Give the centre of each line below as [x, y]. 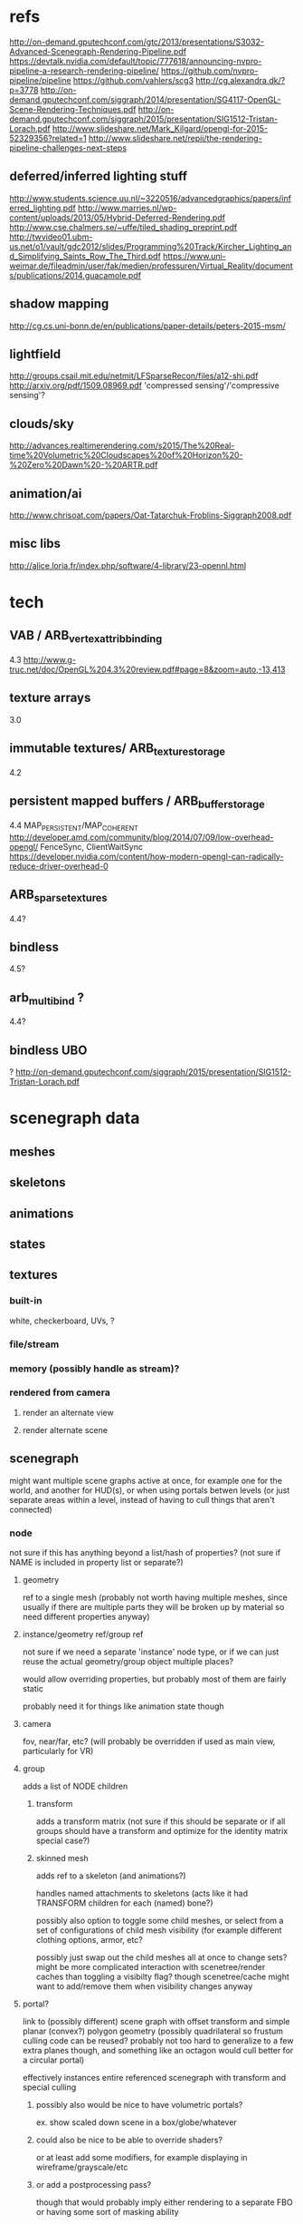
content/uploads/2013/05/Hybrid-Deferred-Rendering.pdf [118, 217]
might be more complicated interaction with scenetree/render [151, 1966]
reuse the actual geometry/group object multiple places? [128, 1661]
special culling [49, 2087]
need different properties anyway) [86, 1616]
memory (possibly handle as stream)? [95, 1369]
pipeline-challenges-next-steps [68, 148]
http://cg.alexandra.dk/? [241, 80]
